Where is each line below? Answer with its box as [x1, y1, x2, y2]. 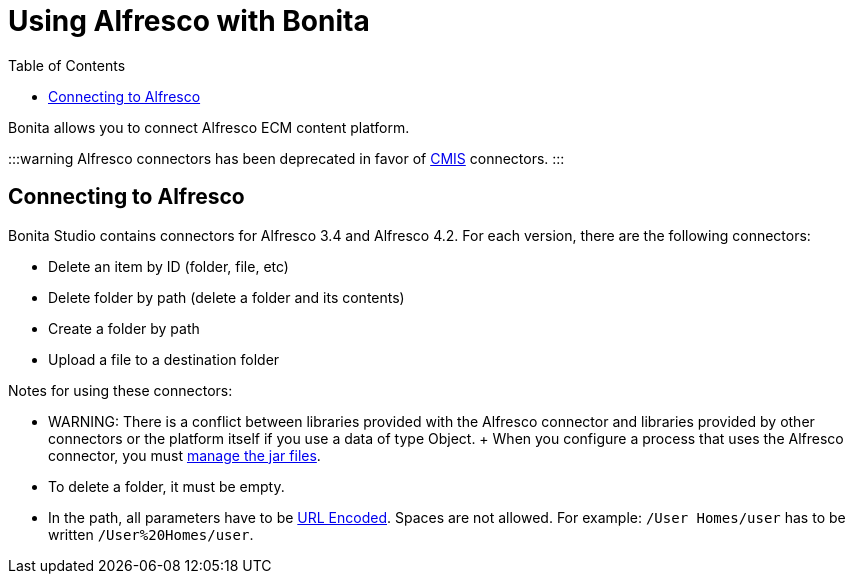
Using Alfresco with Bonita [8, 4, 370, 38]
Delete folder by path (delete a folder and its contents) [48, 288, 405, 306]
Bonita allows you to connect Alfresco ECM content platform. [8, 118, 410, 136]
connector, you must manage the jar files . [48, 446, 321, 464]
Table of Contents [8, 56, 126, 74]
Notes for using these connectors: [8, 381, 233, 399]
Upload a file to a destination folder [48, 350, 280, 368]
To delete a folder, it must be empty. [48, 477, 285, 495]
